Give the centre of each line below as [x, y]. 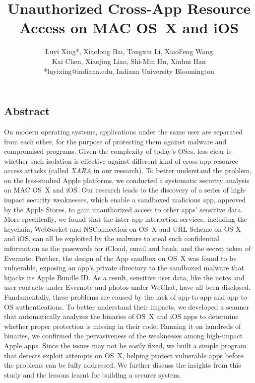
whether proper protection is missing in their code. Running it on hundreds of [123, 326]
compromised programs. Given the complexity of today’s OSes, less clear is [118, 151]
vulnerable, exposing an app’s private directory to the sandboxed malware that [124, 268]
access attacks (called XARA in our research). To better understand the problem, [128, 170]
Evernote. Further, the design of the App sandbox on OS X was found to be [120, 258]
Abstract [27, 111]
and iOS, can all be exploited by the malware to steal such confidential [112, 238]
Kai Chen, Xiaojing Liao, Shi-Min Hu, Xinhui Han [129, 61]
